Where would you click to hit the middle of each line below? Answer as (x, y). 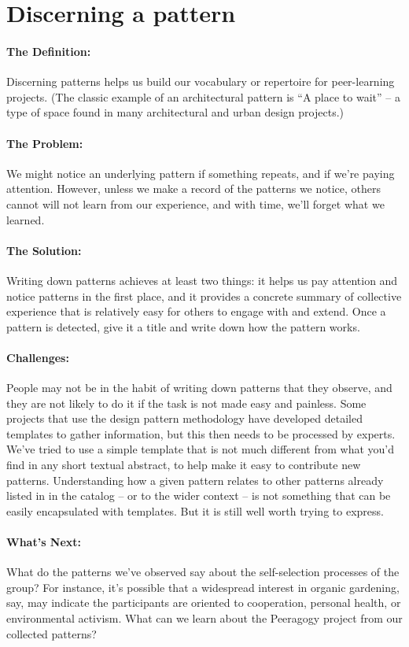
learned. (26, 219)
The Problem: (45, 143)
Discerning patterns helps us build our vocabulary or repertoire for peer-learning (201, 81)
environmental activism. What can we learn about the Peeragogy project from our (204, 618)
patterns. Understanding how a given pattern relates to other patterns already (195, 480)
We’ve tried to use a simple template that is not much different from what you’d (201, 449)
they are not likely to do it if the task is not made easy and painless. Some (186, 403)
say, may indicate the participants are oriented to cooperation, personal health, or (204, 603)
